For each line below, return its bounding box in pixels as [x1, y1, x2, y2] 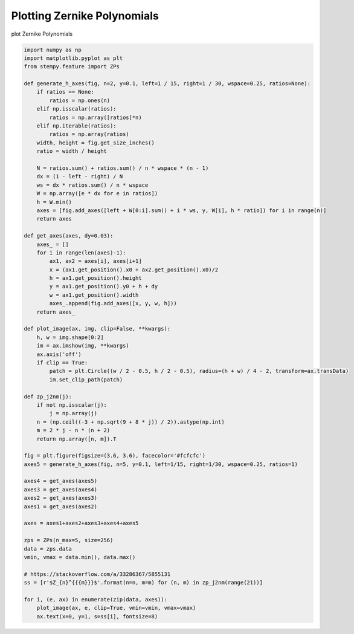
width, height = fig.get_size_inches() [36, 139, 155, 146]
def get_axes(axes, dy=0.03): [24, 233, 114, 239]
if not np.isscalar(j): [36, 401, 107, 408]
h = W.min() [36, 198, 72, 205]
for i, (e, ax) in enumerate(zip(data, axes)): [24, 596, 167, 603]
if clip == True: [36, 359, 88, 366]
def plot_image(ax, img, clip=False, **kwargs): [24, 325, 171, 332]
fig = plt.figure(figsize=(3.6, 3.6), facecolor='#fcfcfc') [24, 452, 206, 459]
